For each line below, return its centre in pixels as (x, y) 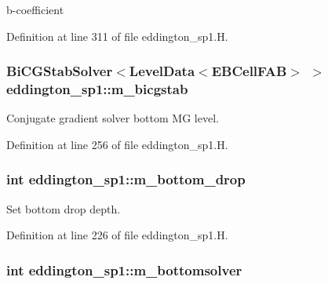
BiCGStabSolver (60, 71)
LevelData (162, 71)
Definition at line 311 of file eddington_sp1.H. (117, 36)
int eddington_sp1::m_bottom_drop (126, 179)
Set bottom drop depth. (64, 208)
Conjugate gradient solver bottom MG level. (113, 118)
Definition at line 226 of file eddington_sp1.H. (117, 235)
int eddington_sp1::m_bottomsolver (124, 269)
